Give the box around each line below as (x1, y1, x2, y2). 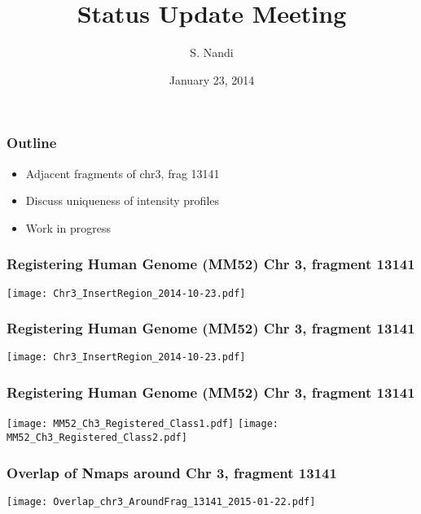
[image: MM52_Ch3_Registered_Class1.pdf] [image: (7, 418, 278, 430)
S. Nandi (190, 44, 234, 61)
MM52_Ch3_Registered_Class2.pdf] (7, 432, 187, 444)
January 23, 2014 (169, 71, 255, 88)
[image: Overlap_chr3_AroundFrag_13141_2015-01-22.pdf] (7, 495, 316, 507)
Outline (7, 133, 57, 153)
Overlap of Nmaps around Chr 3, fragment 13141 (7, 462, 337, 482)
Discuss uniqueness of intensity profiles (25, 192, 220, 209)
